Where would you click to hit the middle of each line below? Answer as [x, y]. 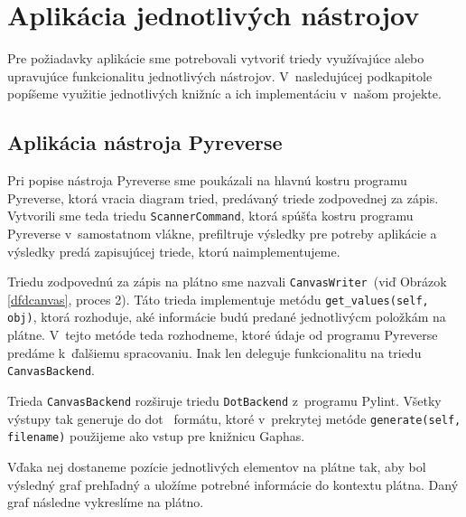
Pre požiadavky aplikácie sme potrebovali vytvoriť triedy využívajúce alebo [216, 58]
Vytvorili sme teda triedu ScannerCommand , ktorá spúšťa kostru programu [210, 216]
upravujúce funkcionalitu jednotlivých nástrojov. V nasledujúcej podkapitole [220, 75]
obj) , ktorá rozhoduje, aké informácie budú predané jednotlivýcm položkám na [227, 317]
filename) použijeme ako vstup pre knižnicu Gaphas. [156, 436]
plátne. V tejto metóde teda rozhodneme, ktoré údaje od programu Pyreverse [223, 335]
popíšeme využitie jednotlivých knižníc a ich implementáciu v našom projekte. [224, 94]
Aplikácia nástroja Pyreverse [145, 142]
